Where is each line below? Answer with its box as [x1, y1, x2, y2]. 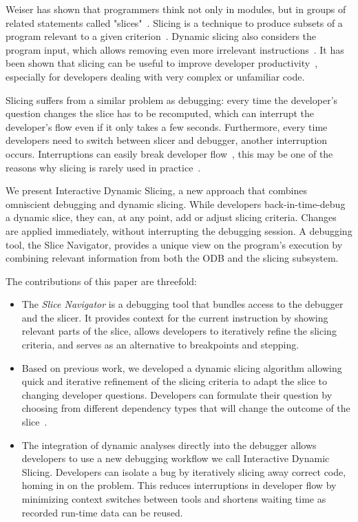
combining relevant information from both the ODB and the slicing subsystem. [6, 251, 339, 265]
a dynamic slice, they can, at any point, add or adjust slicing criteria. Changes [6, 210, 337, 225]
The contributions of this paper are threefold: [6, 273, 198, 288]
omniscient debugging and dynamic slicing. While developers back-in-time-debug [6, 196, 346, 211]
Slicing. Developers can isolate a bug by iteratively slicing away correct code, [21, 464, 346, 479]
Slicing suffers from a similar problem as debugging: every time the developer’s [6, 92, 338, 107]
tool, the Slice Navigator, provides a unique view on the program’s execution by [6, 237, 343, 251]
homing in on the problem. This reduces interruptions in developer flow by [21, 478, 337, 492]
